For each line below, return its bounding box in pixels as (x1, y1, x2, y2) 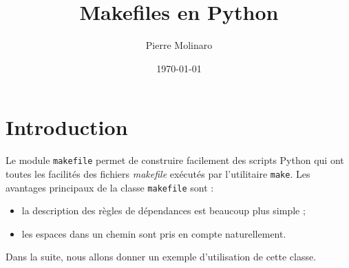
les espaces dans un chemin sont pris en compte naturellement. (21, 226, 286, 240)
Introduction (6, 113, 128, 141)
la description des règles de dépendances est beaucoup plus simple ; (21, 203, 306, 218)
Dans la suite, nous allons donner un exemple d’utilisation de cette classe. (6, 249, 317, 264)
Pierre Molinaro (145, 38, 213, 52)
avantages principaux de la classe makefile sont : (6, 180, 214, 194)
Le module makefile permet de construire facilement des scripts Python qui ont (6, 153, 344, 167)
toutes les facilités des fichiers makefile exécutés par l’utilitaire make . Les (6, 166, 310, 181)
